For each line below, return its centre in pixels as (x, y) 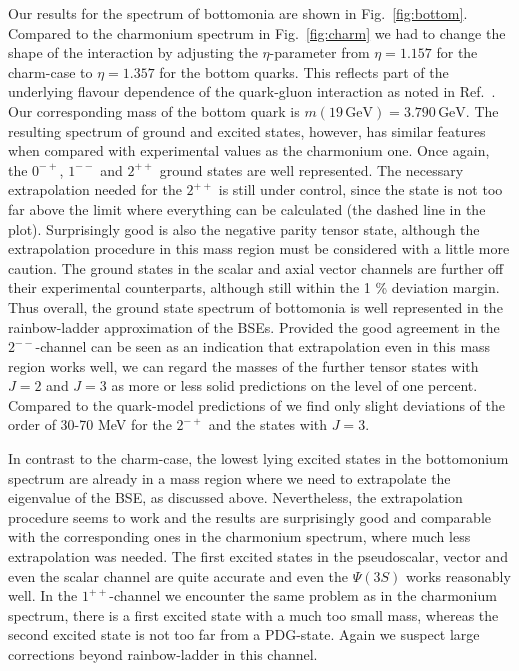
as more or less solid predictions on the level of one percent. (294, 385)
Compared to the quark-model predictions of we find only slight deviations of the (256, 404)
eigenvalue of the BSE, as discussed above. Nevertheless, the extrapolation (235, 497)
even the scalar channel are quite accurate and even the (178, 575)
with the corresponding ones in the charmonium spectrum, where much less (239, 536)
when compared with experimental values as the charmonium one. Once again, (249, 150)
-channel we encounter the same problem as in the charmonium (303, 595)
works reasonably (458, 575)
